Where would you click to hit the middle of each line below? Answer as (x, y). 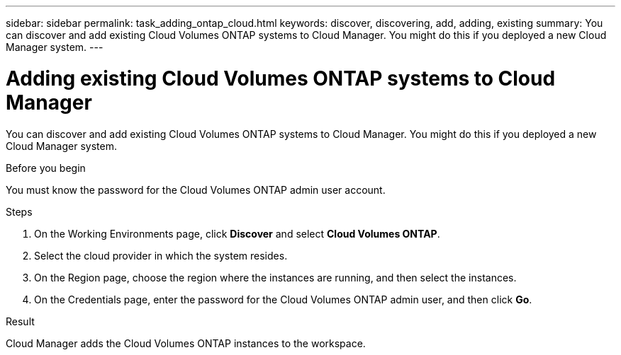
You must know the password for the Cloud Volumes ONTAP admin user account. (196, 190)
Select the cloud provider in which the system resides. (161, 255)
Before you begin (46, 168)
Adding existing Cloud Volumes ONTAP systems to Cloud (281, 78)
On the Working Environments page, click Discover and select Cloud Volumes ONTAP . (237, 233)
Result (20, 321)
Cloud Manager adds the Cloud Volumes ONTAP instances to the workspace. (186, 343)
